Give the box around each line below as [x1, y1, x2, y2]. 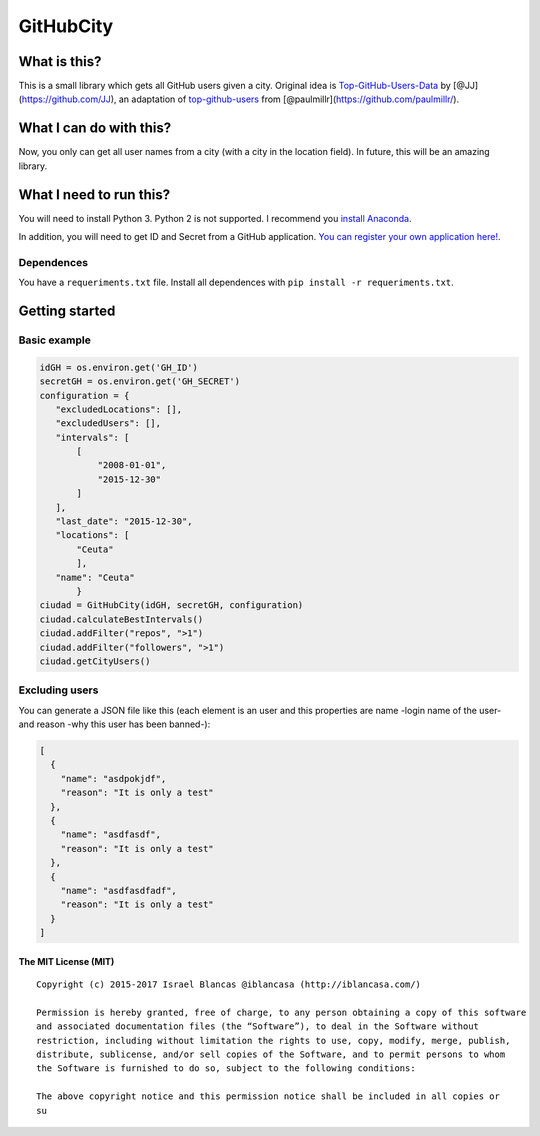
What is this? [18, 53, 102, 70]
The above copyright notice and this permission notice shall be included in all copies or [36, 1091, 500, 1102]
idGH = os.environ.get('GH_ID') [39, 361, 199, 373]
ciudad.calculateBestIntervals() [39, 613, 204, 625]
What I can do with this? [18, 120, 172, 137]
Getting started [18, 303, 116, 319]
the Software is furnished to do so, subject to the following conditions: [36, 1063, 416, 1074]
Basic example [18, 333, 92, 347]
